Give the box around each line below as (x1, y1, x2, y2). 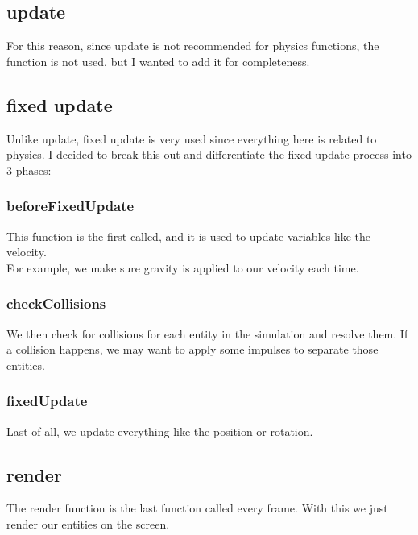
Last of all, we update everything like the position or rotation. (6, 422, 313, 439)
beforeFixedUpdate (6, 196, 135, 216)
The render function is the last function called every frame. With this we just (6, 500, 388, 516)
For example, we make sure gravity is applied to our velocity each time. (6, 259, 359, 276)
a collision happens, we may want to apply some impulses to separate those (6, 341, 379, 358)
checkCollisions (6, 293, 106, 313)
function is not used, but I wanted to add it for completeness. (6, 52, 310, 69)
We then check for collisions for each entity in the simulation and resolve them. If (6, 325, 408, 342)
